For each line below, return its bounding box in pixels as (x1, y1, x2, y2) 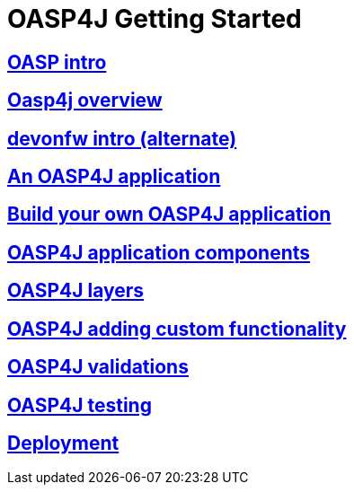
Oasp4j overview (7, 89, 163, 112)
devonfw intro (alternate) (7, 127, 237, 150)
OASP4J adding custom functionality (7, 317, 347, 340)
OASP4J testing (7, 393, 152, 417)
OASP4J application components (7, 241, 311, 264)
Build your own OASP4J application (7, 203, 332, 226)
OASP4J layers (7, 279, 145, 303)
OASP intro (7, 50, 107, 74)
